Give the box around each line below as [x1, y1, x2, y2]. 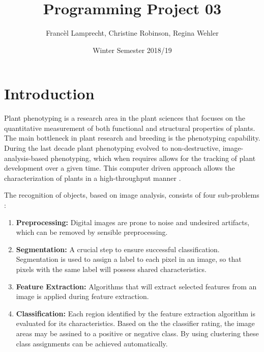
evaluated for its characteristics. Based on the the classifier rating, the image [16, 318, 255, 329]
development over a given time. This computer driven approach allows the [4, 163, 235, 173]
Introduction [4, 83, 95, 104]
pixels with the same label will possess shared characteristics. [16, 263, 207, 274]
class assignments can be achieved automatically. [16, 338, 168, 348]
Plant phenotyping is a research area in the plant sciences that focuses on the [4, 113, 246, 123]
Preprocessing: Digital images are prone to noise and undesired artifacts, [16, 216, 250, 227]
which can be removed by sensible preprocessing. [16, 227, 168, 237]
